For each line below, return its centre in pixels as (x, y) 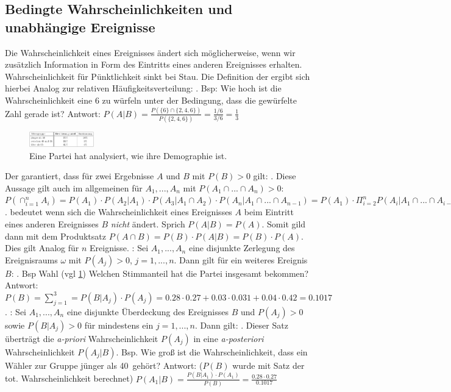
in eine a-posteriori (229, 338)
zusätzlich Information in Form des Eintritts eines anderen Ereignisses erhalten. (154, 64)
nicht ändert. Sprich (148, 223)
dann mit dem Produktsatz (55, 236)
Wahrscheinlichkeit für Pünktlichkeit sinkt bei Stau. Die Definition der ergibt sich (158, 76)
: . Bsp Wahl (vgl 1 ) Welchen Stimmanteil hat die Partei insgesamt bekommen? (160, 273)
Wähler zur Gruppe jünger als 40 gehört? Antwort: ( (104, 365)
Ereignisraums (31, 259)
